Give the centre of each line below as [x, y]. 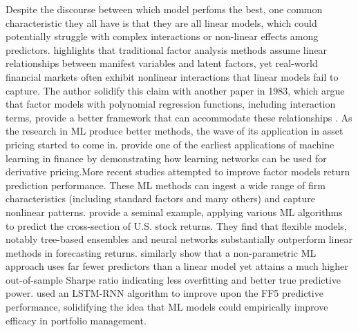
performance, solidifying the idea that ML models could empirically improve [167, 307]
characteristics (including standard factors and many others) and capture [160, 198]
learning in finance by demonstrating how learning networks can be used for [166, 158]
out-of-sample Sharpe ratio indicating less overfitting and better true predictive [173, 279]
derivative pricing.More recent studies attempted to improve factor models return [178, 172]
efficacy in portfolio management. [76, 320]
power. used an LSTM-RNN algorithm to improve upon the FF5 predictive [164, 293]
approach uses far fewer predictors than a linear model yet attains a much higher [177, 266]
